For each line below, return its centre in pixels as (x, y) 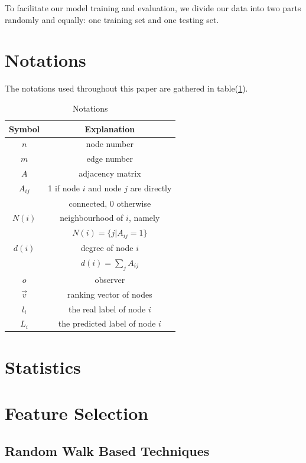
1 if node (64, 188)
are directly (151, 188)
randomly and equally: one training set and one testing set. (112, 19)
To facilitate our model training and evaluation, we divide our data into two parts (153, 8)
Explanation (110, 128)
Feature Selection (77, 413)
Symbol (25, 128)
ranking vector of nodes (110, 294)
